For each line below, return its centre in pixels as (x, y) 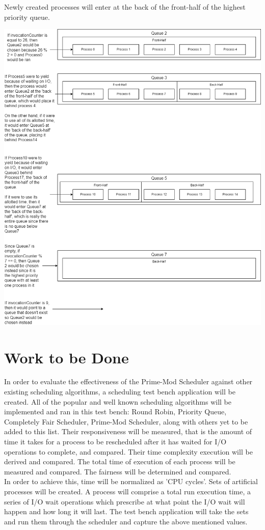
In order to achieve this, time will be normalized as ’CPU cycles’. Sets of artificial (131, 481)
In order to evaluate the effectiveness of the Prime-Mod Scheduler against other (128, 381)
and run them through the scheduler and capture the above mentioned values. (126, 521)
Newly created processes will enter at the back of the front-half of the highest (125, 7)
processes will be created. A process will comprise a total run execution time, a (127, 491)
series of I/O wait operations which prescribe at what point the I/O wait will (125, 501)
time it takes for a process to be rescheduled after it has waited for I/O (115, 441)
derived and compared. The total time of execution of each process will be (120, 461)
